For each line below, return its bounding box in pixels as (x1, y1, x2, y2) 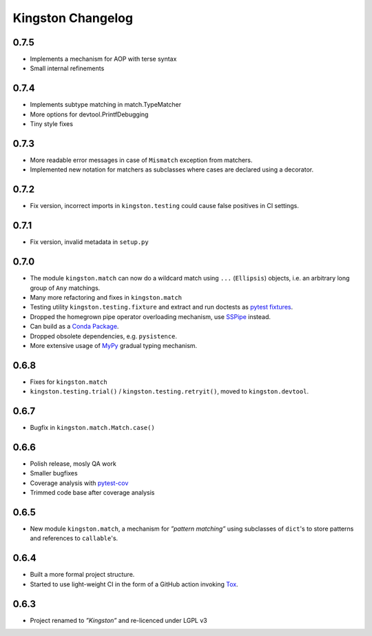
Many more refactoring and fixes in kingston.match (30, 293, 183, 301)
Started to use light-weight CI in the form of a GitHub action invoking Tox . (30, 579, 238, 588)
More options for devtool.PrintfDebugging (30, 110, 149, 119)
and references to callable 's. (30, 534, 118, 542)
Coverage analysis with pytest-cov (30, 479, 129, 487)
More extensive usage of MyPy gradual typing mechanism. (30, 341, 198, 349)
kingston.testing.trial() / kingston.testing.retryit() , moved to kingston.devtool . (30, 387, 309, 396)
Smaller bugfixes (30, 469, 79, 478)
